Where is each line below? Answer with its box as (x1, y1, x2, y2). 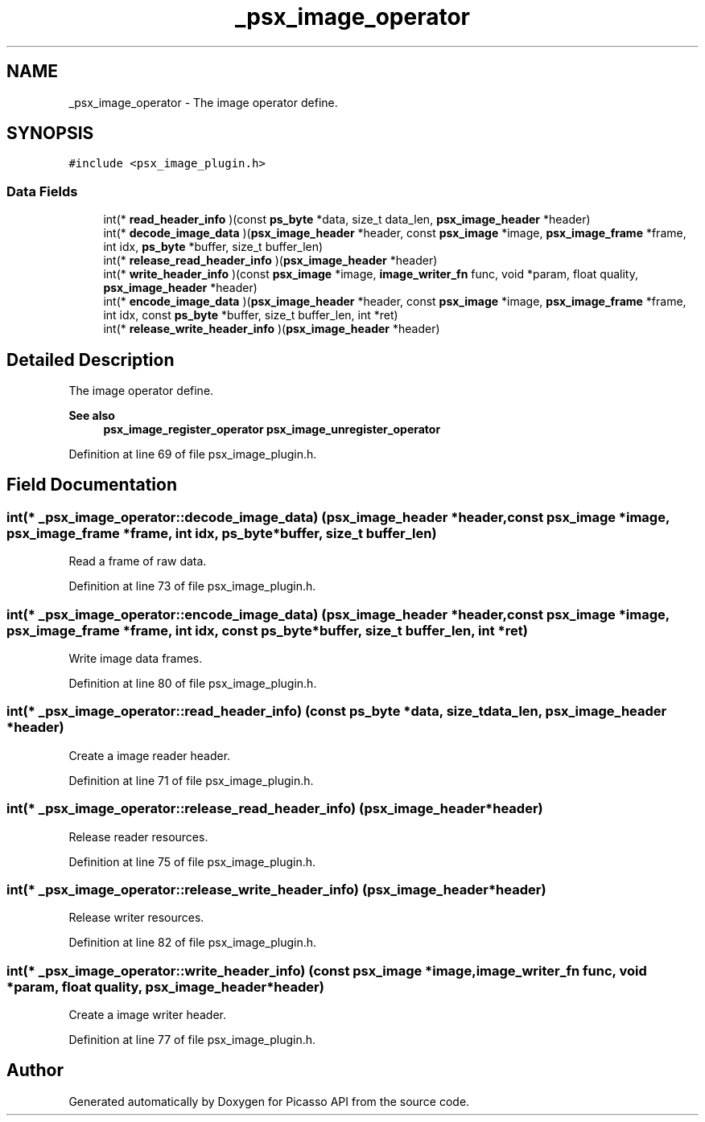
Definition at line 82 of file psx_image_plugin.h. (68, 935, 317, 950)
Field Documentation (6, 475, 177, 495)
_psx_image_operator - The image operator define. (68, 95, 338, 109)
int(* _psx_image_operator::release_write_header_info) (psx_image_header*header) (6, 881, 546, 898)
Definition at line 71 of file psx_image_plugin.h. (68, 773, 314, 787)
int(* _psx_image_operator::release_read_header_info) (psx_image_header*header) (6, 800, 543, 817)
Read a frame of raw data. (68, 554, 207, 569)
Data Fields (6, 183, 78, 199)
